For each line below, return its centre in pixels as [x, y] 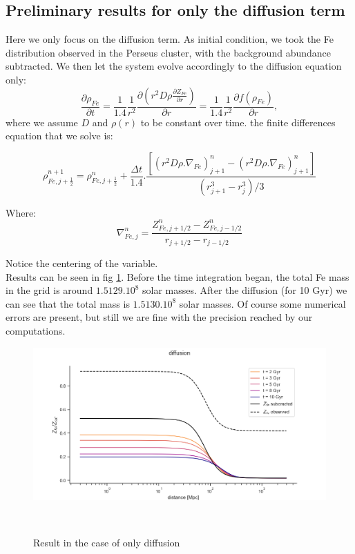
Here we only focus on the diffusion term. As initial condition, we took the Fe [170, 39]
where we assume [42, 122]
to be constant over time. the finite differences [238, 122]
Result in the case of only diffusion [107, 543]
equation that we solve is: [59, 136]
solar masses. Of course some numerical [262, 303]
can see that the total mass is [68, 303]
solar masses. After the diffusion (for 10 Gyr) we [245, 290]
